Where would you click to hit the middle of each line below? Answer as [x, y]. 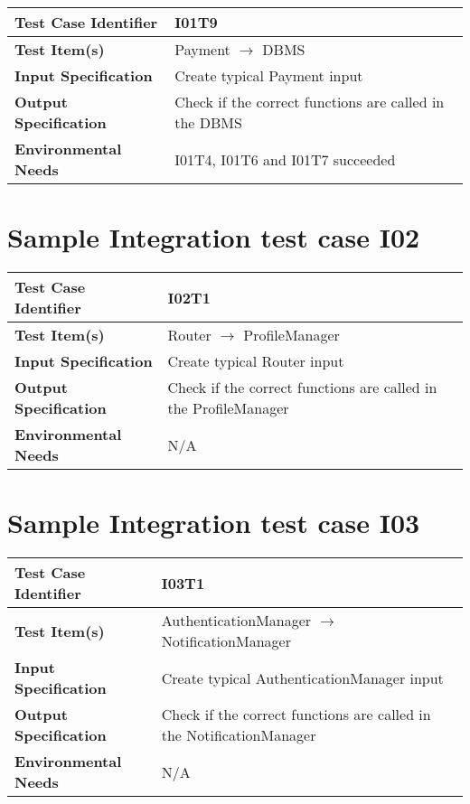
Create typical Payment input [269, 75]
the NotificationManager [239, 735]
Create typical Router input [256, 361]
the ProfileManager [228, 408]
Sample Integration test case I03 [214, 523]
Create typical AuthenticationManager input [302, 678]
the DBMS [208, 122]
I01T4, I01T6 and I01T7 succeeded [285, 159]
